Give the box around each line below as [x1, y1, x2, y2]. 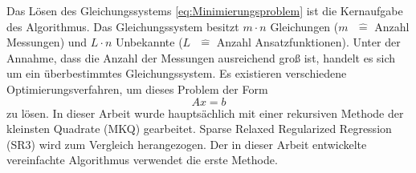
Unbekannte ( [115, 34, 183, 50]
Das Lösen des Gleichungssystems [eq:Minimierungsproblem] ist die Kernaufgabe [6, 2, 403, 18]
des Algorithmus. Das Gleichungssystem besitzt [6, 18, 239, 34]
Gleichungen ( [270, 18, 339, 34]
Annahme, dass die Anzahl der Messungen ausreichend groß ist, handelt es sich [6, 49, 396, 66]
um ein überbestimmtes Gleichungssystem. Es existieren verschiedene [6, 65, 347, 82]
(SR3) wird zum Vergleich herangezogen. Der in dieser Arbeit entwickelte [6, 135, 367, 152]
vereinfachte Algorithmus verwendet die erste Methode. [6, 151, 278, 168]
